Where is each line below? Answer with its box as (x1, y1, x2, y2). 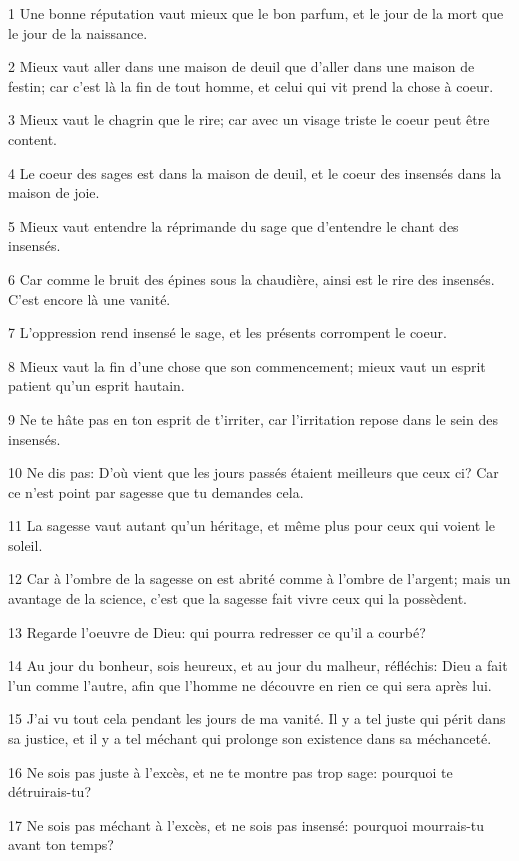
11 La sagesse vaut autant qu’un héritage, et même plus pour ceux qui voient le (8, 515, 496, 536)
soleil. (8, 534, 43, 555)
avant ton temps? (8, 834, 114, 855)
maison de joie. (8, 182, 100, 203)
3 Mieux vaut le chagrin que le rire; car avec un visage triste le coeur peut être (8, 109, 490, 130)
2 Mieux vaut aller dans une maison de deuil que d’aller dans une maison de (8, 56, 475, 77)
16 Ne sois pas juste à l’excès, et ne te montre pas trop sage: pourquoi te (8, 761, 453, 782)
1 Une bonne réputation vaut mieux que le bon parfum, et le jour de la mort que (8, 3, 504, 23)
